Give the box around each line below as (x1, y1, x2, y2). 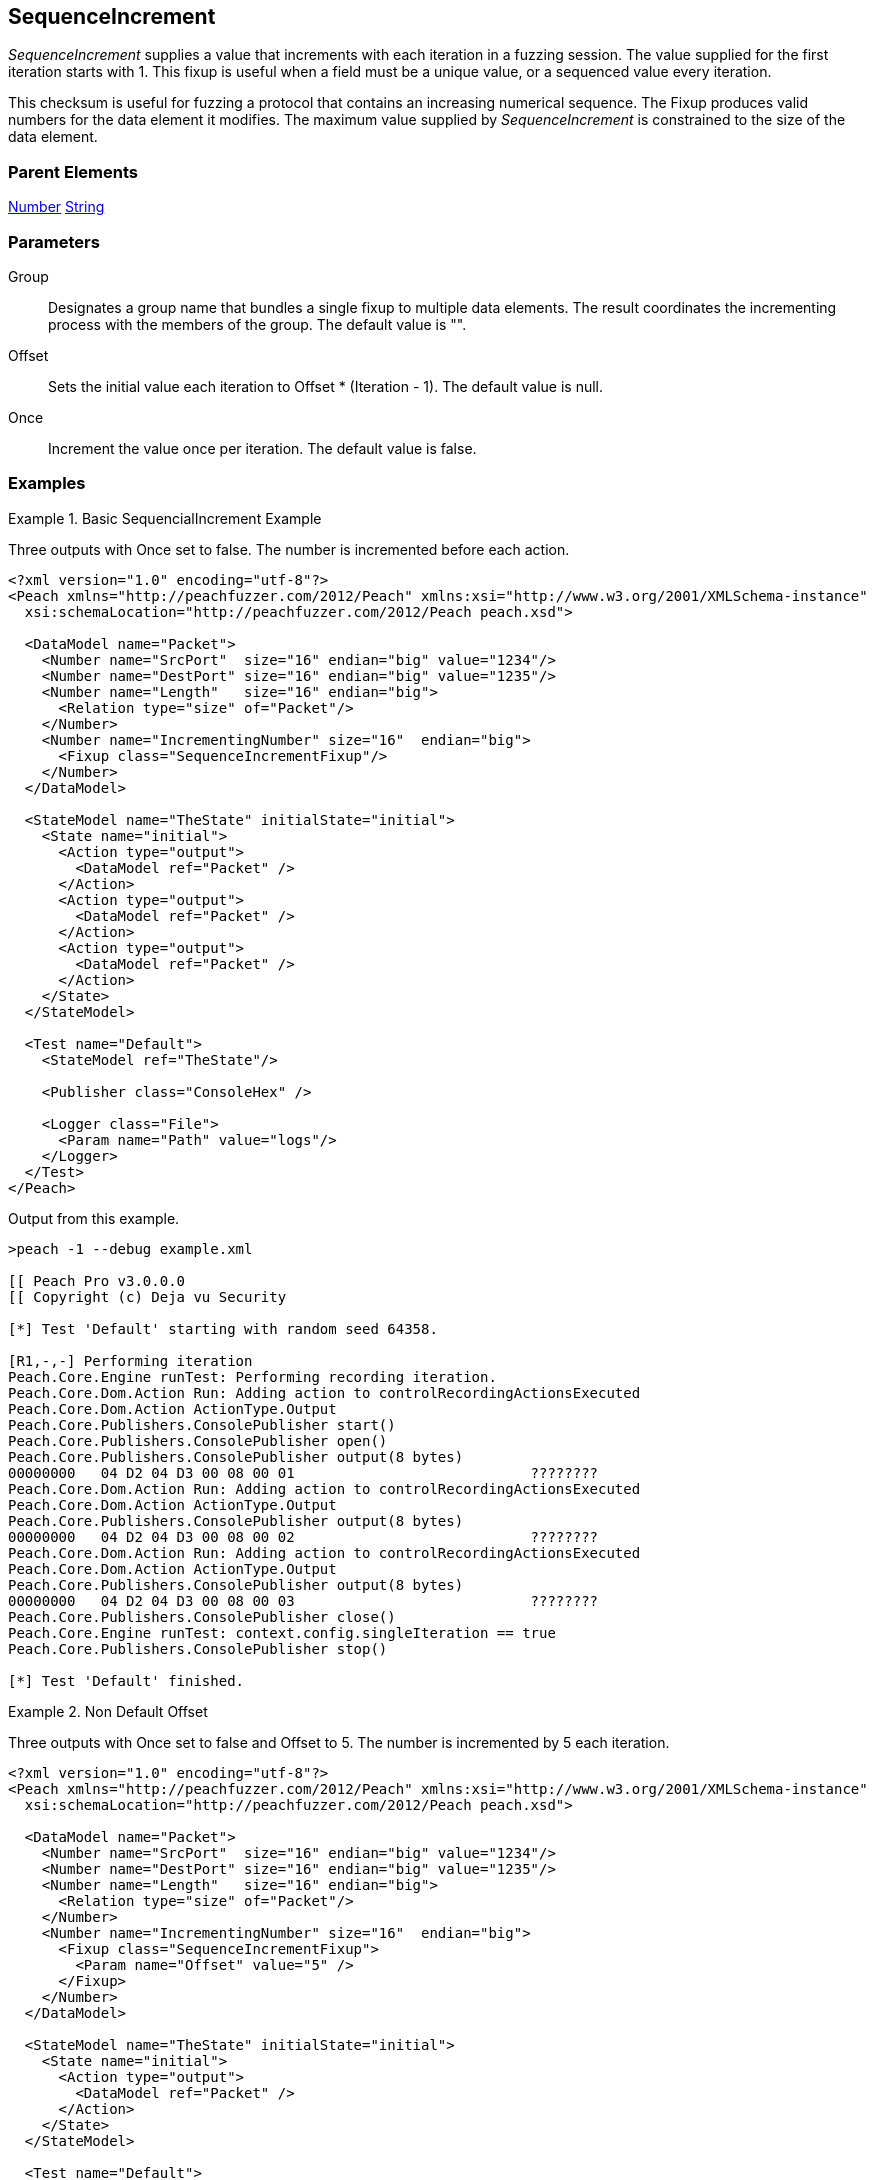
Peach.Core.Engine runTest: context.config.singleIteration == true (8, 1624, 556, 1641)
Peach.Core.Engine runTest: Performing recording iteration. (8, 1368, 497, 1385)
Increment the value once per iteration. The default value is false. (48, 439, 477, 457)
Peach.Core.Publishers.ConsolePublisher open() (8, 1432, 388, 1449)
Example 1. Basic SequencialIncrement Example (8, 509, 322, 527)
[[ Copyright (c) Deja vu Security (8, 1288, 287, 1305)
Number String (8, 198, 105, 216)
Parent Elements (8, 161, 138, 182)
